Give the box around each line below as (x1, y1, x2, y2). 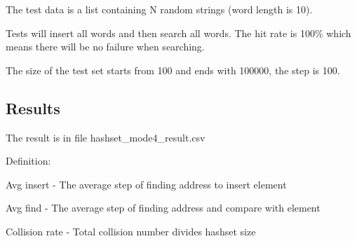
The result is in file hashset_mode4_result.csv (6, 130, 206, 144)
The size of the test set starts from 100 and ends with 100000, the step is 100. (6, 62, 340, 77)
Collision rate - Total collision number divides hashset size (6, 223, 256, 238)
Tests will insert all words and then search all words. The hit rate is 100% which (6, 25, 351, 40)
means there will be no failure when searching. (6, 39, 205, 54)
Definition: (6, 153, 51, 168)
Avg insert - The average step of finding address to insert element (6, 177, 287, 191)
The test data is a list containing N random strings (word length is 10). (6, 2, 313, 16)
